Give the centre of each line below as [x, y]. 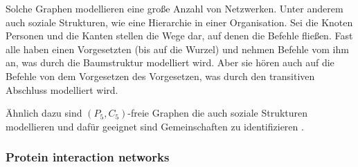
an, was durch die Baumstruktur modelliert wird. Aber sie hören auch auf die [170, 62]
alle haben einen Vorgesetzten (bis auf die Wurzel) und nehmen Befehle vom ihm [177, 49]
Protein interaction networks [88, 157]
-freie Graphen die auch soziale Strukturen [218, 113]
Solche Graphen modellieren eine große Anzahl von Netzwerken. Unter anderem [174, 8]
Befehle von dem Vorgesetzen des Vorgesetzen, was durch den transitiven [160, 76]
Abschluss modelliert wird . [62, 89]
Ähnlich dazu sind [44, 113]
